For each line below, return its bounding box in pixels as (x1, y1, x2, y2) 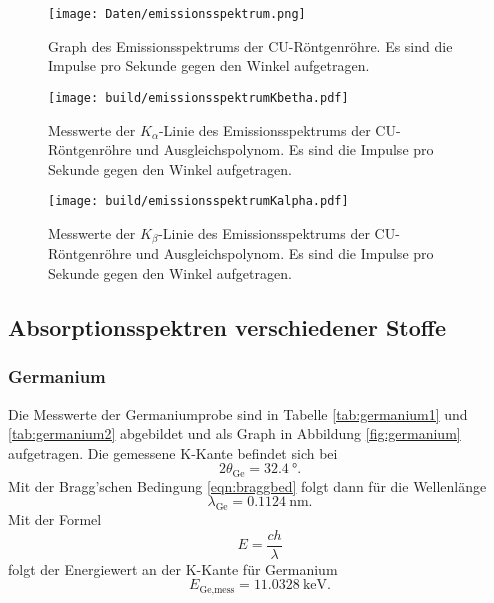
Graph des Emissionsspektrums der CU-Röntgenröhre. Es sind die (48, 35, 453, 56)
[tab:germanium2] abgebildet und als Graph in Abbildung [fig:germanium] (8, 423, 461, 444)
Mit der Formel (8, 509, 102, 530)
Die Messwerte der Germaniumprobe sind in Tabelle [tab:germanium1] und (8, 403, 468, 424)
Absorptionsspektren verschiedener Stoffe (8, 311, 446, 342)
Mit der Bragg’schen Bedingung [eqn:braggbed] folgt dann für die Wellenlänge (8, 475, 487, 496)
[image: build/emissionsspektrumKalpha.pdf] (48, 194, 349, 209)
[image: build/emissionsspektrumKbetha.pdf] (48, 90, 349, 105)
